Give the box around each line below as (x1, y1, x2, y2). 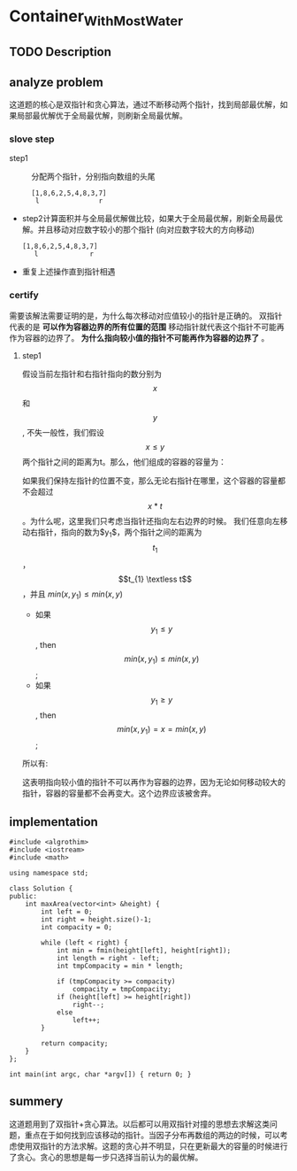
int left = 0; (41, 907, 93, 916)
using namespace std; (9, 868, 89, 877)
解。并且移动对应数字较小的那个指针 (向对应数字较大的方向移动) (21, 224, 255, 235)
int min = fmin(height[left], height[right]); (56, 945, 232, 955)
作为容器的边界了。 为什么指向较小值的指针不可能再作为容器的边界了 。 (9, 332, 270, 343)
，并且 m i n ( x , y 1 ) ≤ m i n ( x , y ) (21, 589, 124, 601)
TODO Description (9, 44, 112, 59)
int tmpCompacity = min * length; (56, 961, 184, 970)
